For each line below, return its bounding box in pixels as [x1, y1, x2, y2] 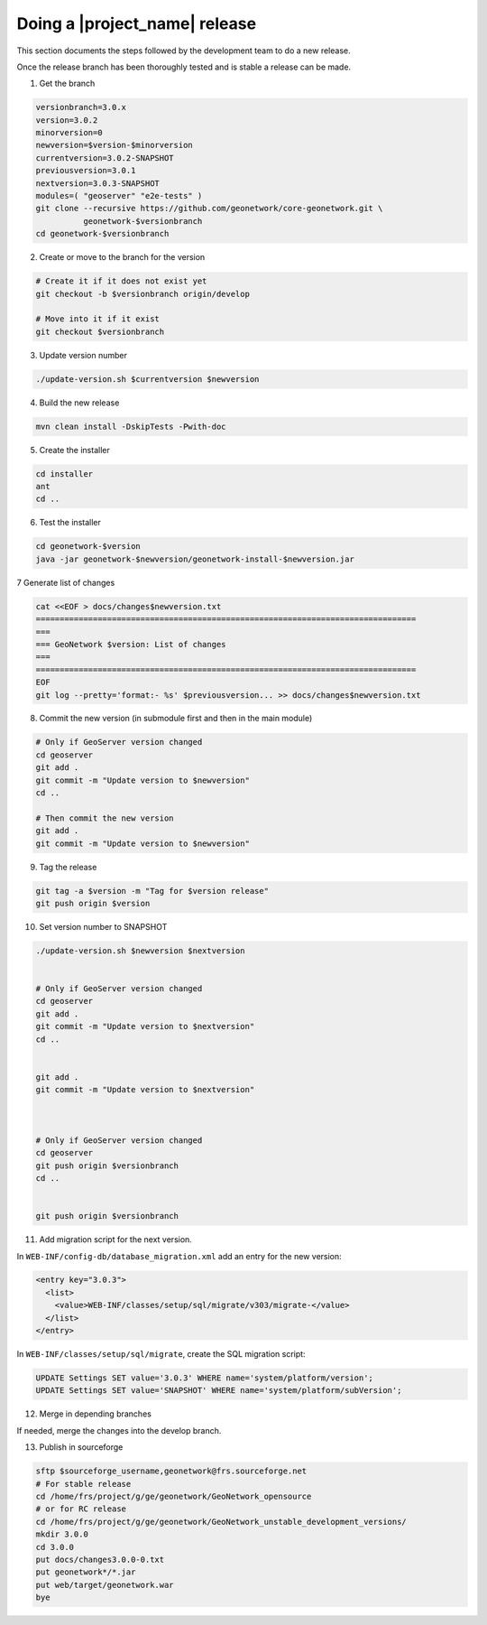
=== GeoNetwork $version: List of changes [35, 639, 226, 649]
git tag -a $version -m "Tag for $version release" [35, 886, 270, 896]
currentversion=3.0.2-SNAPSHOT [35, 153, 175, 162]
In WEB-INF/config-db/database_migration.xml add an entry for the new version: [16, 1250, 342, 1261]
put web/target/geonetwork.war [35, 1580, 175, 1590]
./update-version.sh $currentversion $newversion [35, 374, 260, 384]
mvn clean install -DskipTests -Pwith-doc [35, 421, 226, 432]
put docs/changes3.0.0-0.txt [35, 1554, 165, 1565]
